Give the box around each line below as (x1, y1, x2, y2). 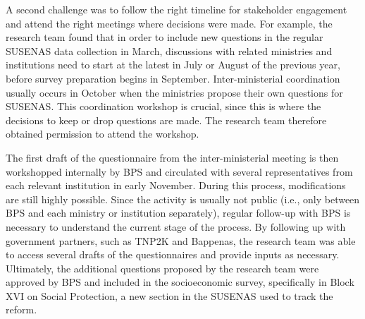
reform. (6, 302, 37, 317)
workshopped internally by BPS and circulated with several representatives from (6, 164, 353, 179)
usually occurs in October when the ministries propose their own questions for (6, 85, 343, 100)
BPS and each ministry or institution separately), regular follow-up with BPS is (6, 205, 351, 220)
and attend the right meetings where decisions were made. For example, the (6, 16, 333, 30)
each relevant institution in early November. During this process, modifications (6, 178, 346, 193)
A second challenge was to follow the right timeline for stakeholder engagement (6, 2, 347, 16)
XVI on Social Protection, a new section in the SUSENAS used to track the (6, 288, 333, 303)
